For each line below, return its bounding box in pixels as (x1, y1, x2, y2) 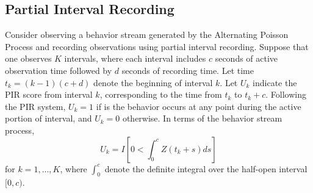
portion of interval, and (5, 112, 92, 125)
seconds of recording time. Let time (121, 64, 254, 76)
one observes (5, 52, 52, 65)
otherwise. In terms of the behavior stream (122, 112, 282, 125)
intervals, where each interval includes (64, 52, 206, 65)
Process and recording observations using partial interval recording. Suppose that (5, 40, 309, 53)
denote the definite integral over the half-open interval (104, 162, 308, 175)
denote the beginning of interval (93, 76, 213, 89)
